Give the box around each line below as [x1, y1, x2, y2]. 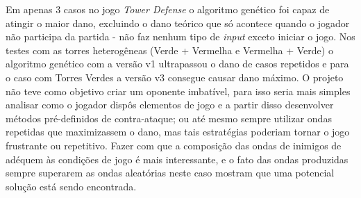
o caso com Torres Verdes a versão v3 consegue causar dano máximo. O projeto [6, 69, 344, 84]
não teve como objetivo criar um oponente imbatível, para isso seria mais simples [6, 83, 351, 98]
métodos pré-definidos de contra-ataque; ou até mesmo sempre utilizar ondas [6, 110, 332, 125]
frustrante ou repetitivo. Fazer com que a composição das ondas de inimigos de [6, 138, 342, 152]
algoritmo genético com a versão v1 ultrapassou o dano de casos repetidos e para [6, 56, 349, 71]
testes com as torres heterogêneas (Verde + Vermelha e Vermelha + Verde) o [6, 42, 333, 57]
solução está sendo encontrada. [6, 179, 137, 193]
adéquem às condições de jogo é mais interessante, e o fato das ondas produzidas [6, 151, 349, 166]
